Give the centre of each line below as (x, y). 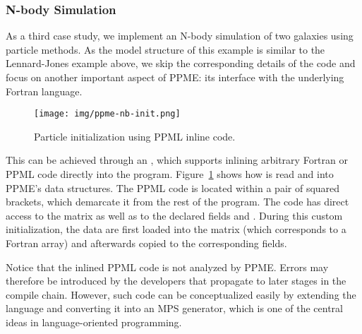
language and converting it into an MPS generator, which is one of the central (175, 308)
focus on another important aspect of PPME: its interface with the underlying (175, 77)
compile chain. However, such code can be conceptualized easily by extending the (181, 294)
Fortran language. (44, 91)
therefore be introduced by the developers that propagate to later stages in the (176, 281)
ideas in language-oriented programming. (94, 322)
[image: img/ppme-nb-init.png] (107, 114)
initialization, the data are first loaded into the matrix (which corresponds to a (176, 229)
